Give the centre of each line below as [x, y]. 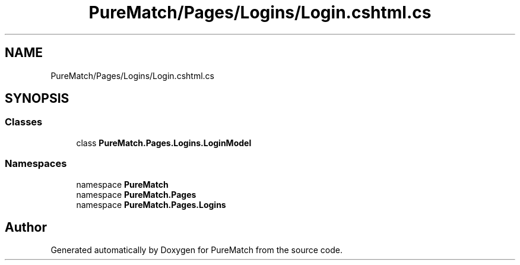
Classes [24, 122]
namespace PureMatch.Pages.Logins [151, 204]
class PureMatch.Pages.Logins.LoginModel [164, 143]
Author [26, 227]
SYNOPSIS [37, 99]
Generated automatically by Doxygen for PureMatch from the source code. [196, 250]
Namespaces [36, 164]
